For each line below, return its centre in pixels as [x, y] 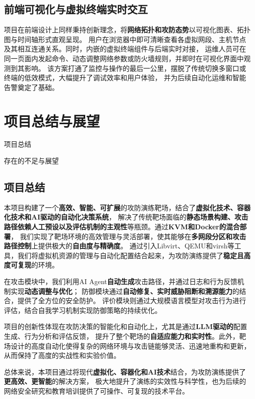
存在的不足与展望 [31, 161]
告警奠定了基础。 [31, 87]
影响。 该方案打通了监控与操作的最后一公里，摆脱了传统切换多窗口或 [135, 68]
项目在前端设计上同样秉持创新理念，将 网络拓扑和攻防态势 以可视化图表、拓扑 [127, 30]
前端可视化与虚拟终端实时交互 [76, 9]
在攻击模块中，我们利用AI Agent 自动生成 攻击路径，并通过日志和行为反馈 [121, 281]
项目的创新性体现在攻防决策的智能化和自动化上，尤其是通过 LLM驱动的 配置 [126, 326]
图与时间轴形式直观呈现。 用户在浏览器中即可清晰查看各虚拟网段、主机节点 [125, 39]
